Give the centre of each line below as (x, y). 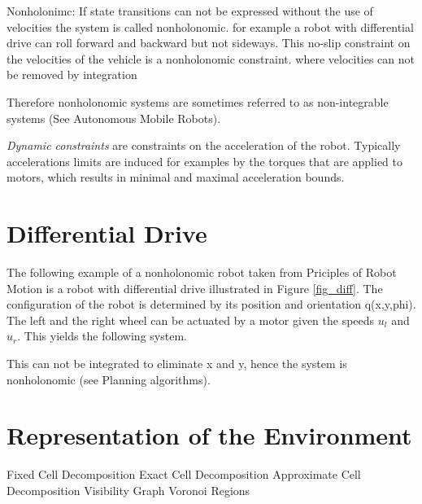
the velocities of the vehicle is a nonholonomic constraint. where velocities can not (211, 58)
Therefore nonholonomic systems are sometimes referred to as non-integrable (198, 101)
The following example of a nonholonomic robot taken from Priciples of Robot (202, 272)
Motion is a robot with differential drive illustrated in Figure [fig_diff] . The (195, 288)
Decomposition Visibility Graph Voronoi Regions (128, 490)
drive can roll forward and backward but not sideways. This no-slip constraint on (209, 43)
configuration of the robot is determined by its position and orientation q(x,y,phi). (211, 304)
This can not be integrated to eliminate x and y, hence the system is (177, 364)
